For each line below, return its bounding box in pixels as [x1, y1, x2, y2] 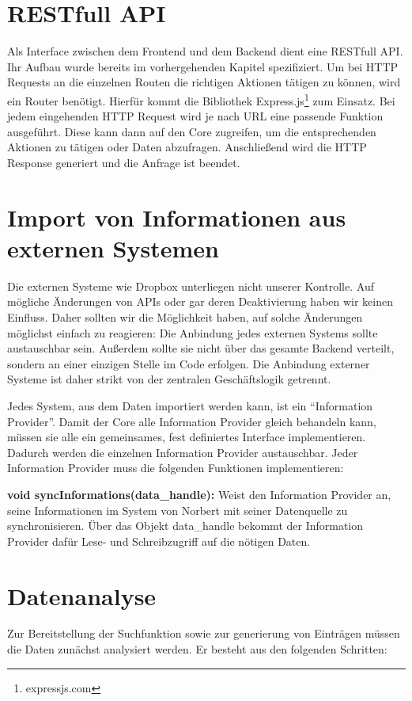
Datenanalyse [7, 579, 157, 611]
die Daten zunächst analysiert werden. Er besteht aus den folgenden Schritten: [7, 641, 387, 657]
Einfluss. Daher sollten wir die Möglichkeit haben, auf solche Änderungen [7, 309, 363, 326]
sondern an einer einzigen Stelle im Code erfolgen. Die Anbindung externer [7, 355, 370, 371]
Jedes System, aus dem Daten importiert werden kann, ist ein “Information [7, 398, 373, 413]
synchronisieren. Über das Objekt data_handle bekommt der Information [7, 517, 364, 534]
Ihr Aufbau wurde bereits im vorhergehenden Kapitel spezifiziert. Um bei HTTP [7, 58, 399, 74]
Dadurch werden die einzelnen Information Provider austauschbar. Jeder [7, 444, 358, 460]
